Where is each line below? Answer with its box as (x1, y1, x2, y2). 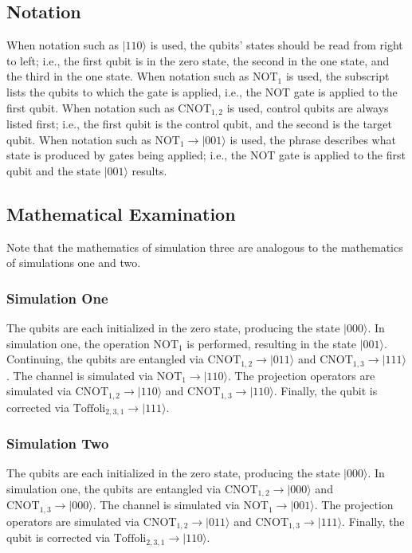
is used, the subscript (285, 68, 390, 84)
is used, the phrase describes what (230, 131, 396, 147)
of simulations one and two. (6, 254, 141, 271)
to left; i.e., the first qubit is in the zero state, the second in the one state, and (6, 52, 390, 69)
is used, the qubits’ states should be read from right (150, 37, 403, 53)
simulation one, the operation (6, 335, 150, 351)
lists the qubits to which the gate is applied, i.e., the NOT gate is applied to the (6, 83, 398, 100)
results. (131, 162, 167, 178)
